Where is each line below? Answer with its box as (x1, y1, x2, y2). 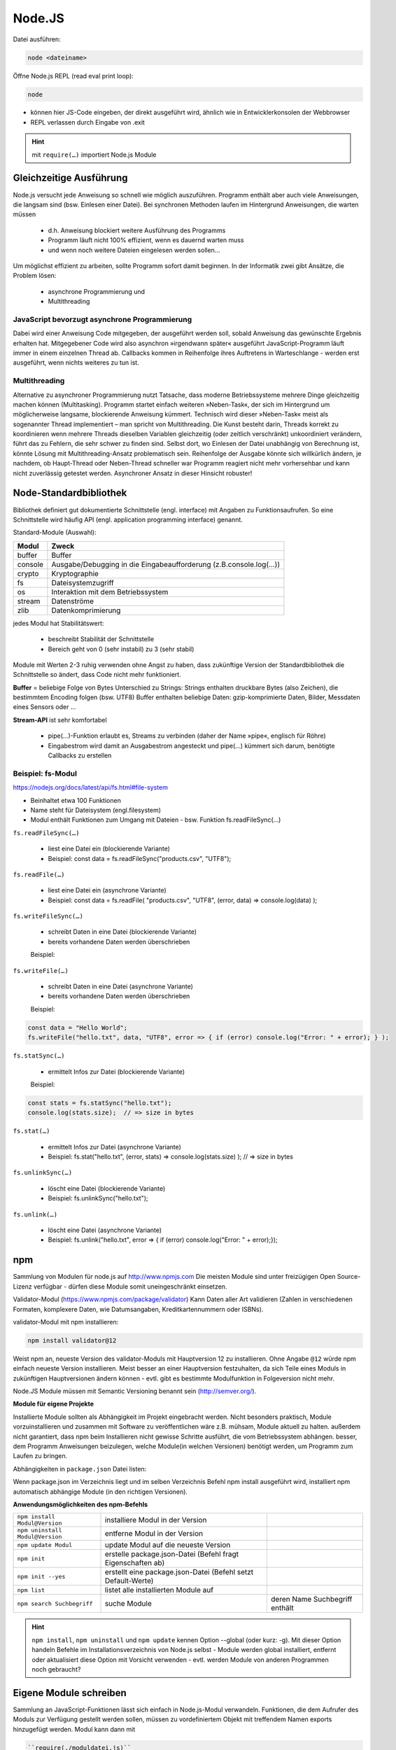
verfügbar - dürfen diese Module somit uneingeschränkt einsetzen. (33, 1282, 227, 1291)
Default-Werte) (104, 1576, 154, 1585)
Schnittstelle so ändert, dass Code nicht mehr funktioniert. (13, 671, 181, 679)
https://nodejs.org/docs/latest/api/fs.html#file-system (13, 783, 168, 792)
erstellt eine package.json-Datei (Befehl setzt (104, 1567, 254, 1577)
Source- (337, 1273, 361, 1281)
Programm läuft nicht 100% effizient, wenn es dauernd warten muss (48, 236, 244, 244)
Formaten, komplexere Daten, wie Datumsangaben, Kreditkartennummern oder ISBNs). (13, 1305, 264, 1313)
